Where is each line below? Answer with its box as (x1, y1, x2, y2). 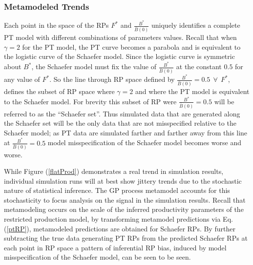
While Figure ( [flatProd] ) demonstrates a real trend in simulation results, (4, 166, 224, 176)
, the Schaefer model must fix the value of (31, 61, 157, 72)
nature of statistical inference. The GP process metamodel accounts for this (4, 185, 230, 195)
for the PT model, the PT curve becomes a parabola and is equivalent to (22, 41, 241, 52)
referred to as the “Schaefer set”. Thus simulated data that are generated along (4, 108, 240, 118)
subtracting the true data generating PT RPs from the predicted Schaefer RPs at (4, 233, 248, 243)
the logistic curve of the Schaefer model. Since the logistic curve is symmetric (4, 51, 235, 61)
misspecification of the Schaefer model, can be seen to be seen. (4, 252, 191, 262)
